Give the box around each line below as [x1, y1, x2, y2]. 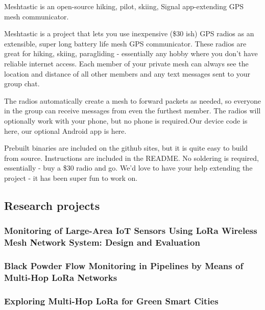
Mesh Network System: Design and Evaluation [4, 236, 200, 249]
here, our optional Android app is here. [4, 125, 127, 136]
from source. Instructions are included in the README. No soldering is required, [4, 152, 259, 163]
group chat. [4, 78, 40, 89]
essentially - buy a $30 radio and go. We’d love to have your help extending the [4, 162, 253, 173]
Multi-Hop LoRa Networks [4, 271, 117, 283]
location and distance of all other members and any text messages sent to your [4, 68, 250, 79]
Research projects [4, 197, 100, 213]
